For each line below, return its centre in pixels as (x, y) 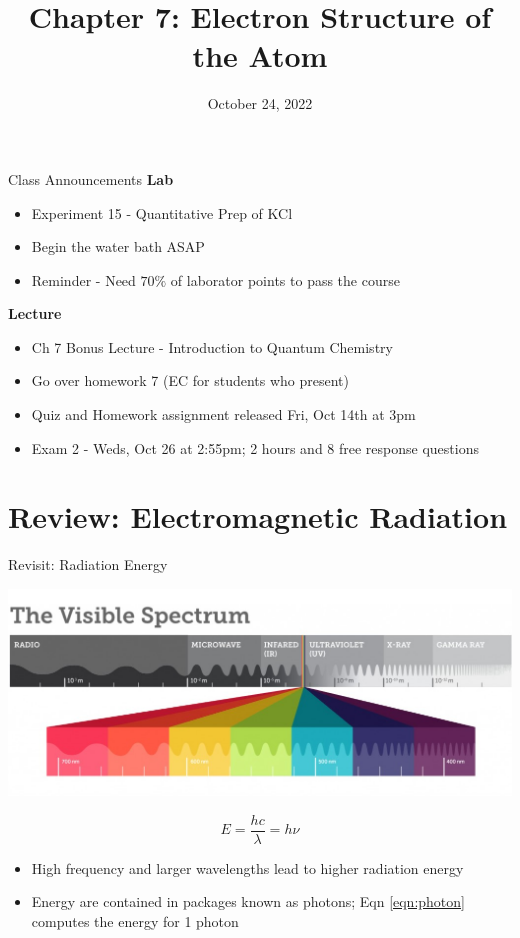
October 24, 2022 (260, 103)
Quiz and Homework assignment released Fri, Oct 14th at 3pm (223, 414)
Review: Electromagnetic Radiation (258, 516)
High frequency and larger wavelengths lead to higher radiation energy (247, 867)
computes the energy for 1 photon (135, 921)
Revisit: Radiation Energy (88, 564)
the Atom (260, 55)
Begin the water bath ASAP (118, 246)
